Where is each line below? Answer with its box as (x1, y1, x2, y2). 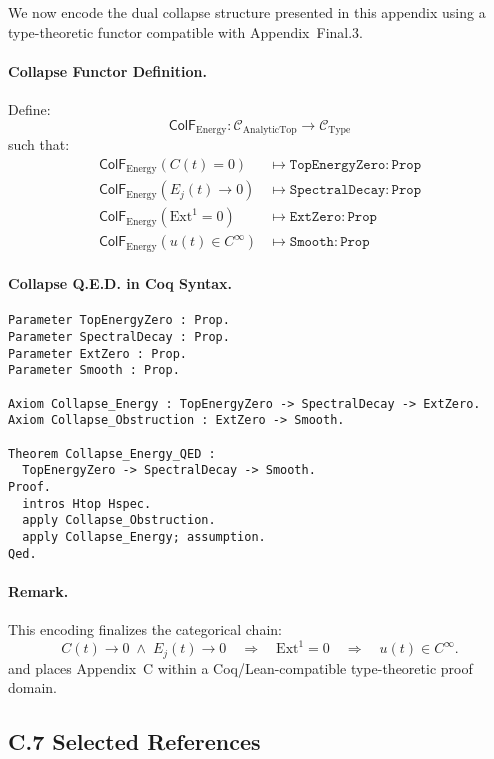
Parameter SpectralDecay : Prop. (8, 330, 230, 345)
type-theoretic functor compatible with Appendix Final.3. (8, 21, 363, 42)
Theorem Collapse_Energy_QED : (8, 446, 216, 461)
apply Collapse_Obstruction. (22, 513, 216, 528)
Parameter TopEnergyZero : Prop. (8, 313, 230, 328)
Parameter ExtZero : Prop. (8, 346, 187, 361)
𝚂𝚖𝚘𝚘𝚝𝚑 (289, 235, 334, 250)
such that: (8, 134, 70, 155)
